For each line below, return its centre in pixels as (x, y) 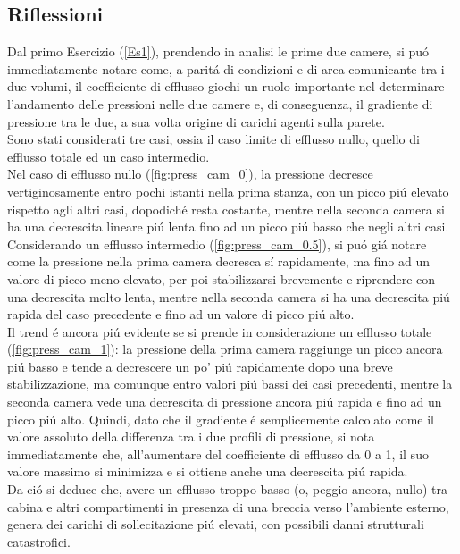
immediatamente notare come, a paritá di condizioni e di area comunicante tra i (226, 68)
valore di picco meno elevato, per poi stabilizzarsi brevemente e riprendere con (222, 278)
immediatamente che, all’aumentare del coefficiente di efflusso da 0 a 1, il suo (218, 453)
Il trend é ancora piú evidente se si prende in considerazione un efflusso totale (220, 331)
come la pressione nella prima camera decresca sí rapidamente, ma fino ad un (218, 261)
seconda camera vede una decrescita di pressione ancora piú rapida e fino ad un (225, 402)
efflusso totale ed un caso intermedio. (109, 156)
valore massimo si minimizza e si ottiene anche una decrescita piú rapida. (208, 471)
